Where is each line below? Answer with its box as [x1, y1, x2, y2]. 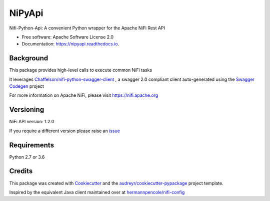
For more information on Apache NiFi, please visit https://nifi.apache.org [9, 92, 158, 98]
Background [9, 54, 48, 62]
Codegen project [9, 83, 44, 89]
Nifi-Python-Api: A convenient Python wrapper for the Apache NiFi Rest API [9, 25, 165, 31]
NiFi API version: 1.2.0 [9, 119, 54, 125]
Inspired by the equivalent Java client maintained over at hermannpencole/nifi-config [9, 189, 185, 195]
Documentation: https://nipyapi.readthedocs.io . [21, 41, 119, 47]
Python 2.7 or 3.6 [9, 154, 45, 160]
